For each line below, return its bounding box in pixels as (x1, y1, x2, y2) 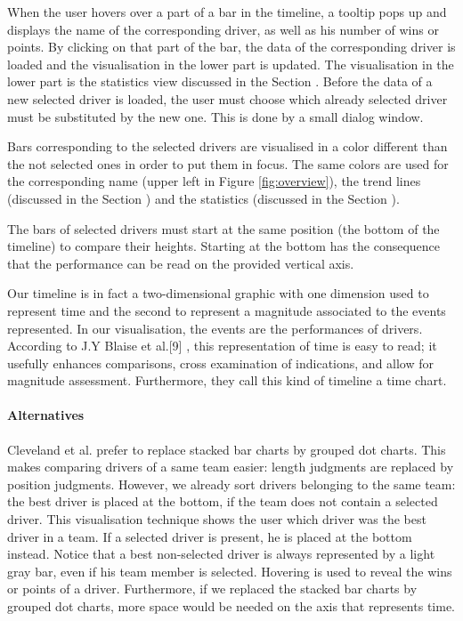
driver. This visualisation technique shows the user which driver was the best (7, 510, 426, 528)
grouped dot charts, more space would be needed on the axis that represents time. (7, 597, 455, 616)
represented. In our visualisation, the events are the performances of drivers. (7, 319, 423, 337)
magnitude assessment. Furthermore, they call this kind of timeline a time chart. (7, 371, 447, 390)
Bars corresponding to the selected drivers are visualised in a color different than (7, 137, 448, 156)
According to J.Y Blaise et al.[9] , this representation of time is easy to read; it (7, 336, 437, 355)
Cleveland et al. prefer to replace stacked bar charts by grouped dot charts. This (7, 440, 446, 458)
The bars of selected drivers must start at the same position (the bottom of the (7, 219, 440, 238)
